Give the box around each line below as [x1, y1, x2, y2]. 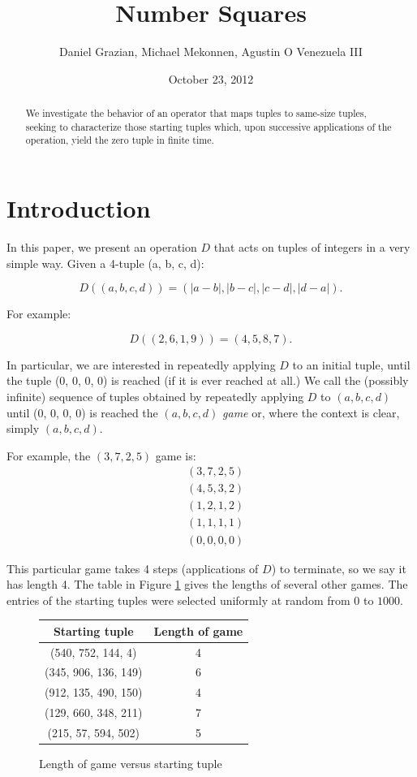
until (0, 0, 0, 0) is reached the [6, 404, 158, 421]
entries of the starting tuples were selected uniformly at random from [6, 591, 350, 608]
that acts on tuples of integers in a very [213, 239, 411, 256]
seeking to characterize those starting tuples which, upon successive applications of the [25, 119, 392, 133]
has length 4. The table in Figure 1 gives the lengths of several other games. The [6, 576, 408, 593]
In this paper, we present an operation [6, 239, 197, 256]
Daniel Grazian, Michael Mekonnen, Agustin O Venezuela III [59, 43, 363, 60]
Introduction [6, 192, 151, 225]
